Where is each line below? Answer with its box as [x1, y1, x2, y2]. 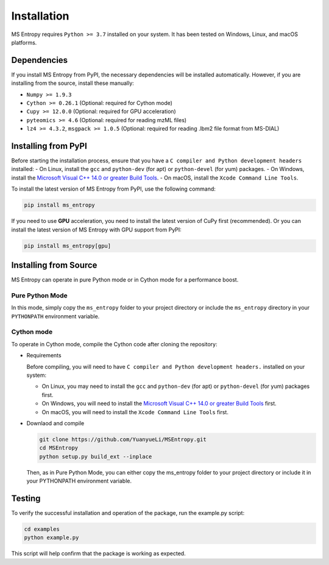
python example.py [24, 534, 79, 541]
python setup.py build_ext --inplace [39, 453, 152, 460]
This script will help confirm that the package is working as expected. [11, 550, 186, 557]
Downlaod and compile [26, 419, 85, 427]
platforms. [11, 38, 37, 46]
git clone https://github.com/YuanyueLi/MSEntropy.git [39, 436, 207, 443]
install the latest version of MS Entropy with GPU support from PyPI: [11, 226, 182, 233]
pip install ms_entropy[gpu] [24, 242, 111, 249]
